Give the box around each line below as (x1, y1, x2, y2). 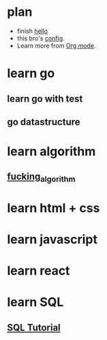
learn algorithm (7, 144, 96, 159)
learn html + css (7, 200, 100, 216)
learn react (7, 263, 70, 279)
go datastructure (7, 116, 80, 128)
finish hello (16, 27, 48, 35)
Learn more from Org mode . (16, 41, 96, 49)
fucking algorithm (7, 171, 76, 184)
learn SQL (7, 295, 64, 310)
